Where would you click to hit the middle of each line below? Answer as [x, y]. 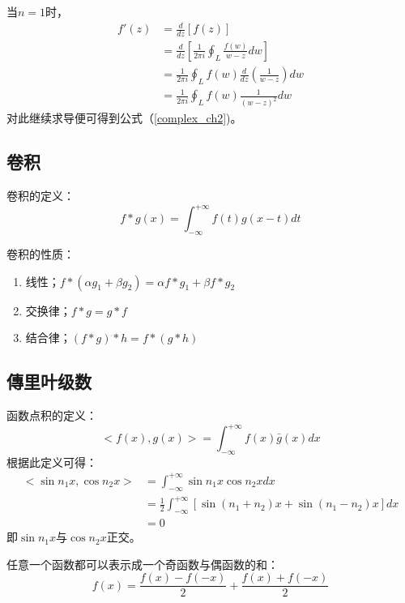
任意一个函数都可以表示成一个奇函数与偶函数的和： [143, 564]
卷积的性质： [40, 253]
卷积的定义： [40, 196]
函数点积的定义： [52, 415]
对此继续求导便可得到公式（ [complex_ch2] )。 [124, 118]
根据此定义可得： [52, 462]
